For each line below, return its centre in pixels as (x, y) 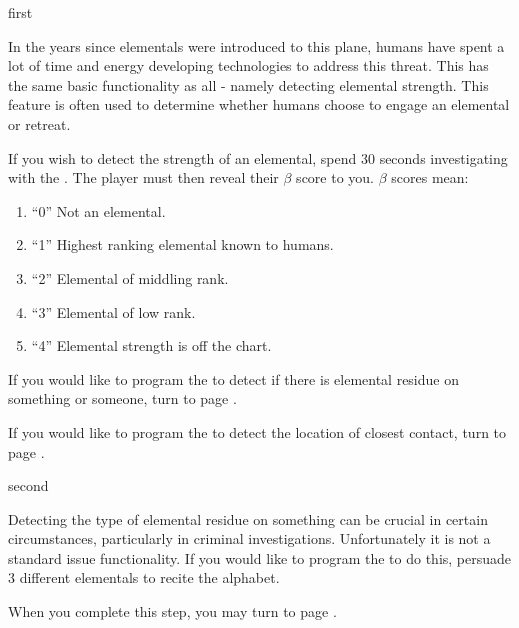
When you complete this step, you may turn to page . (172, 611)
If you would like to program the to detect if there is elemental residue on (233, 378)
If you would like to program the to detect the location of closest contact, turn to (257, 431)
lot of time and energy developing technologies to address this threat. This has (248, 65)
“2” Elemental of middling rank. (130, 277)
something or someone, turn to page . (122, 398)
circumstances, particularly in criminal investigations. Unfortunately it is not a (249, 538)
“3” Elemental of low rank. (113, 311)
